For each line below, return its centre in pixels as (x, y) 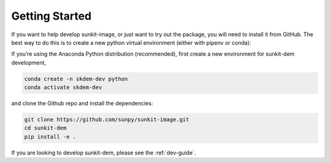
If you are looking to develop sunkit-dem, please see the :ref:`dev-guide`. (104, 153)
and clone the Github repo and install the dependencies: (82, 104)
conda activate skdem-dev (63, 88)
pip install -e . (50, 137)
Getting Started (51, 16)
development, (29, 63)
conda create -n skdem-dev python (76, 79)
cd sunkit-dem (45, 128)
